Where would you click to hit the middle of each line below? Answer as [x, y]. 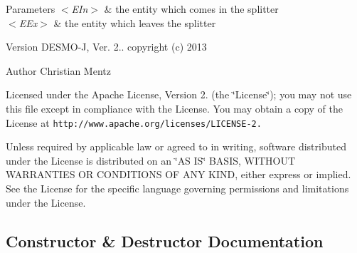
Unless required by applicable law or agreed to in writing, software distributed [176, 146]
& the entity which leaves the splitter [135, 22]
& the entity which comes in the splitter [191, 9]
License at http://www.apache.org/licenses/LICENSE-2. [134, 122]
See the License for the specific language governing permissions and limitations [177, 188]
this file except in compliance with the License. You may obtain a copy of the [174, 108]
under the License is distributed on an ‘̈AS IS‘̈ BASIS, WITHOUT [151, 160]
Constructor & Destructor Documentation [165, 241]
